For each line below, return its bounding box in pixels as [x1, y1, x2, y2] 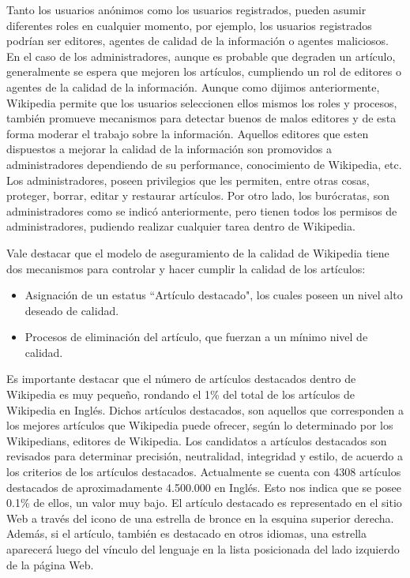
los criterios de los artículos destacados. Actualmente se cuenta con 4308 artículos [6, 464, 401, 480]
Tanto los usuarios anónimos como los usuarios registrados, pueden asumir [6, 2, 367, 17]
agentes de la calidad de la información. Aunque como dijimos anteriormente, [6, 78, 380, 95]
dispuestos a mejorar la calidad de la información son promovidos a [6, 141, 332, 157]
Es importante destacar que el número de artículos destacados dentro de [6, 370, 356, 387]
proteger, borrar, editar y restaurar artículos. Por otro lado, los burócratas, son [6, 187, 389, 204]
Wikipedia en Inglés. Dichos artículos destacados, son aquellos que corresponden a [6, 401, 404, 418]
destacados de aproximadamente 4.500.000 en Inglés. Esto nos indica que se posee [6, 479, 402, 495]
